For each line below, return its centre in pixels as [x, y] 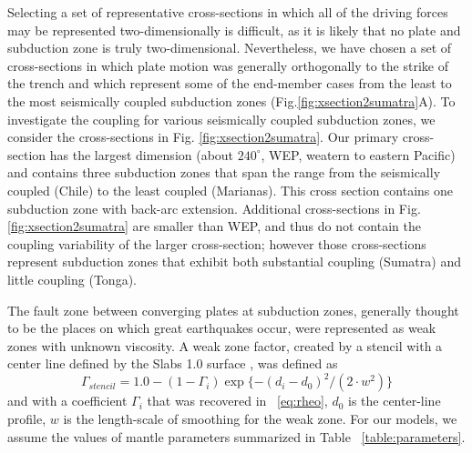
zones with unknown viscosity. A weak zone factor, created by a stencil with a [225, 345]
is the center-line [395, 401]
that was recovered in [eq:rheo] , [237, 401]
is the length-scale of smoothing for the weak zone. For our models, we [260, 418]
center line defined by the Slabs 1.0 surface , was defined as [173, 363]
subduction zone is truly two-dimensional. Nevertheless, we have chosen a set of [230, 48]
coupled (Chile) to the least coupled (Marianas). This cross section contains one [231, 190]
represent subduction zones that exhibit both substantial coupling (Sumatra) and [234, 262]
